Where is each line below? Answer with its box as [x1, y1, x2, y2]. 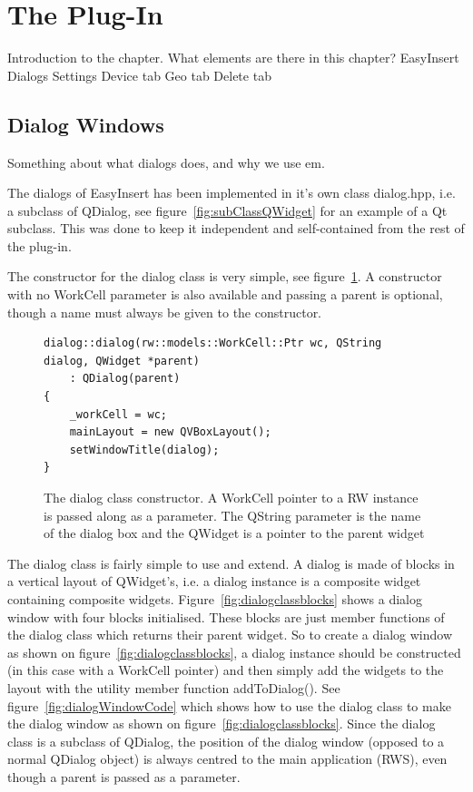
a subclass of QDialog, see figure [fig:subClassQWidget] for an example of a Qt [7, 200, 448, 220]
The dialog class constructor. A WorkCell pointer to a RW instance [44, 488, 419, 507]
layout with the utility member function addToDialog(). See [7, 678, 340, 697]
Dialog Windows [7, 110, 164, 138]
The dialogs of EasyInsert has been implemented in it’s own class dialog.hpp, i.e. [7, 183, 456, 202]
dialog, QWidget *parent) [44, 354, 200, 367]
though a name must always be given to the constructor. [7, 302, 322, 321]
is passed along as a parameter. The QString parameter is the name [44, 505, 421, 524]
